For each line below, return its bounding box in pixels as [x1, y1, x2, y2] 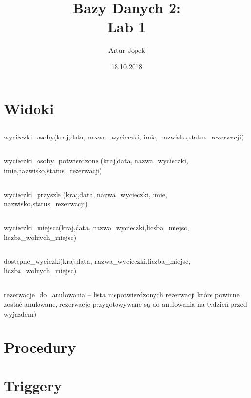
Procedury [4, 337, 76, 357]
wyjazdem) [4, 308, 37, 318]
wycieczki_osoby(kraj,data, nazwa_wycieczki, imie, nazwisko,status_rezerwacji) [4, 132, 244, 142]
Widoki [4, 98, 54, 118]
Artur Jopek [108, 45, 145, 55]
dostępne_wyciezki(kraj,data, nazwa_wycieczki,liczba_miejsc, [4, 256, 191, 266]
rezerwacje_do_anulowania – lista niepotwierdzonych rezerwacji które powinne [4, 289, 240, 299]
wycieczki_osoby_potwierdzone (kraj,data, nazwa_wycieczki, [4, 156, 188, 166]
